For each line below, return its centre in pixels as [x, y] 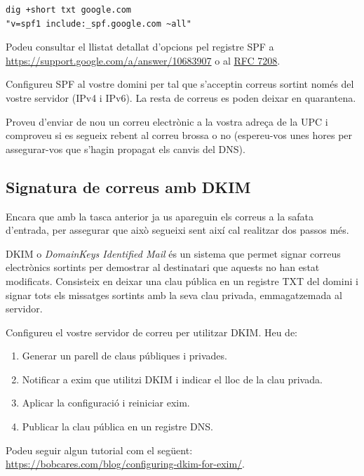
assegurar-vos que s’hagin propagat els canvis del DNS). [126, 148]
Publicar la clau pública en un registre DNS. [117, 427]
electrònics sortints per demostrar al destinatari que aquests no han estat [163, 267]
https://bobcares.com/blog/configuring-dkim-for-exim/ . [125, 464]
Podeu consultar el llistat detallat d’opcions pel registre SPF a [140, 47]
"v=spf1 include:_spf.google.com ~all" [99, 24]
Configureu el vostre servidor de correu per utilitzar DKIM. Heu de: [152, 332]
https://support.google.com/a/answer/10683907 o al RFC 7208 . [143, 60]
